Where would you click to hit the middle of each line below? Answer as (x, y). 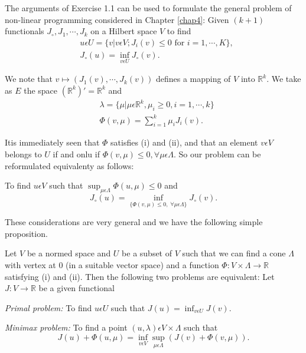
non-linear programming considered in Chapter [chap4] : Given (117, 19)
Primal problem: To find (48, 307)
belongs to (23, 154)
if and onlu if (76, 154)
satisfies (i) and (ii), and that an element (184, 142)
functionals (25, 31)
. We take (284, 79)
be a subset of (147, 253)
